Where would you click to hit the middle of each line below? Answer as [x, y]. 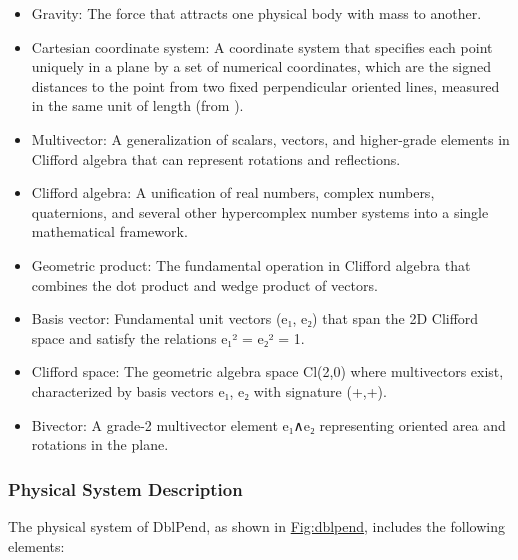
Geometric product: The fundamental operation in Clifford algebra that [251, 264]
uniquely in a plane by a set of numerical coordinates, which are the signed [261, 66]
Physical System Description [125, 488]
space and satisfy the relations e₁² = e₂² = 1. [168, 337]
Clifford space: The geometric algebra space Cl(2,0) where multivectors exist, [267, 371]
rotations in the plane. [100, 444]
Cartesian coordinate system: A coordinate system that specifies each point [262, 46]
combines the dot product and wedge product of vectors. [204, 284]
